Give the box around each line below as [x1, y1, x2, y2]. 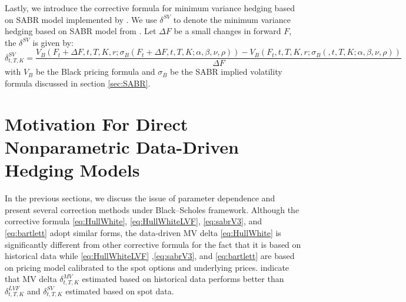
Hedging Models [5, 158, 140, 182]
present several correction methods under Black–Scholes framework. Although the [5, 203, 299, 215]
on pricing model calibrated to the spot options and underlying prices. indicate [5, 261, 289, 273]
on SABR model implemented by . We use [5, 13, 157, 25]
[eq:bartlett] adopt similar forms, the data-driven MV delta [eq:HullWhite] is [5, 226, 281, 238]
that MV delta [5, 273, 57, 285]
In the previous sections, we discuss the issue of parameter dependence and [5, 192, 275, 204]
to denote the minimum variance [173, 13, 291, 25]
